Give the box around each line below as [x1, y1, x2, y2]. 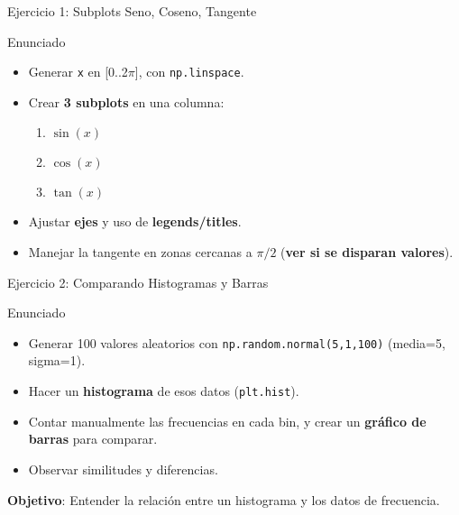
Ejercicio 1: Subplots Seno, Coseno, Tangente [7, 2, 257, 20]
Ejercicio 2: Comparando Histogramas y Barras [7, 272, 269, 291]
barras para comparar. [28, 429, 158, 448]
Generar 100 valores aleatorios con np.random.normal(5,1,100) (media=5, [28, 333, 445, 352]
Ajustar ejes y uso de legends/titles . [28, 212, 242, 231]
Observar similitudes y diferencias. [28, 459, 218, 478]
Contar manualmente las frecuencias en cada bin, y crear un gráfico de [28, 411, 427, 430]
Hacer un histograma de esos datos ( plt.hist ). [28, 382, 299, 400]
